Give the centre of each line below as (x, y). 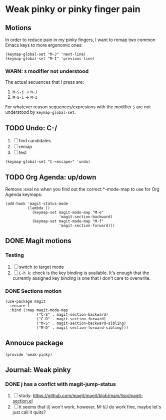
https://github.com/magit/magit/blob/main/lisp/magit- (88, 396)
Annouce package (34, 343)
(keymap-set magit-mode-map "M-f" (68, 221)
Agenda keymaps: (24, 194)
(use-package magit (25, 301)
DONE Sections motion (33, 291)
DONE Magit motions (38, 241)
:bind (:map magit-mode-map (39, 310)
